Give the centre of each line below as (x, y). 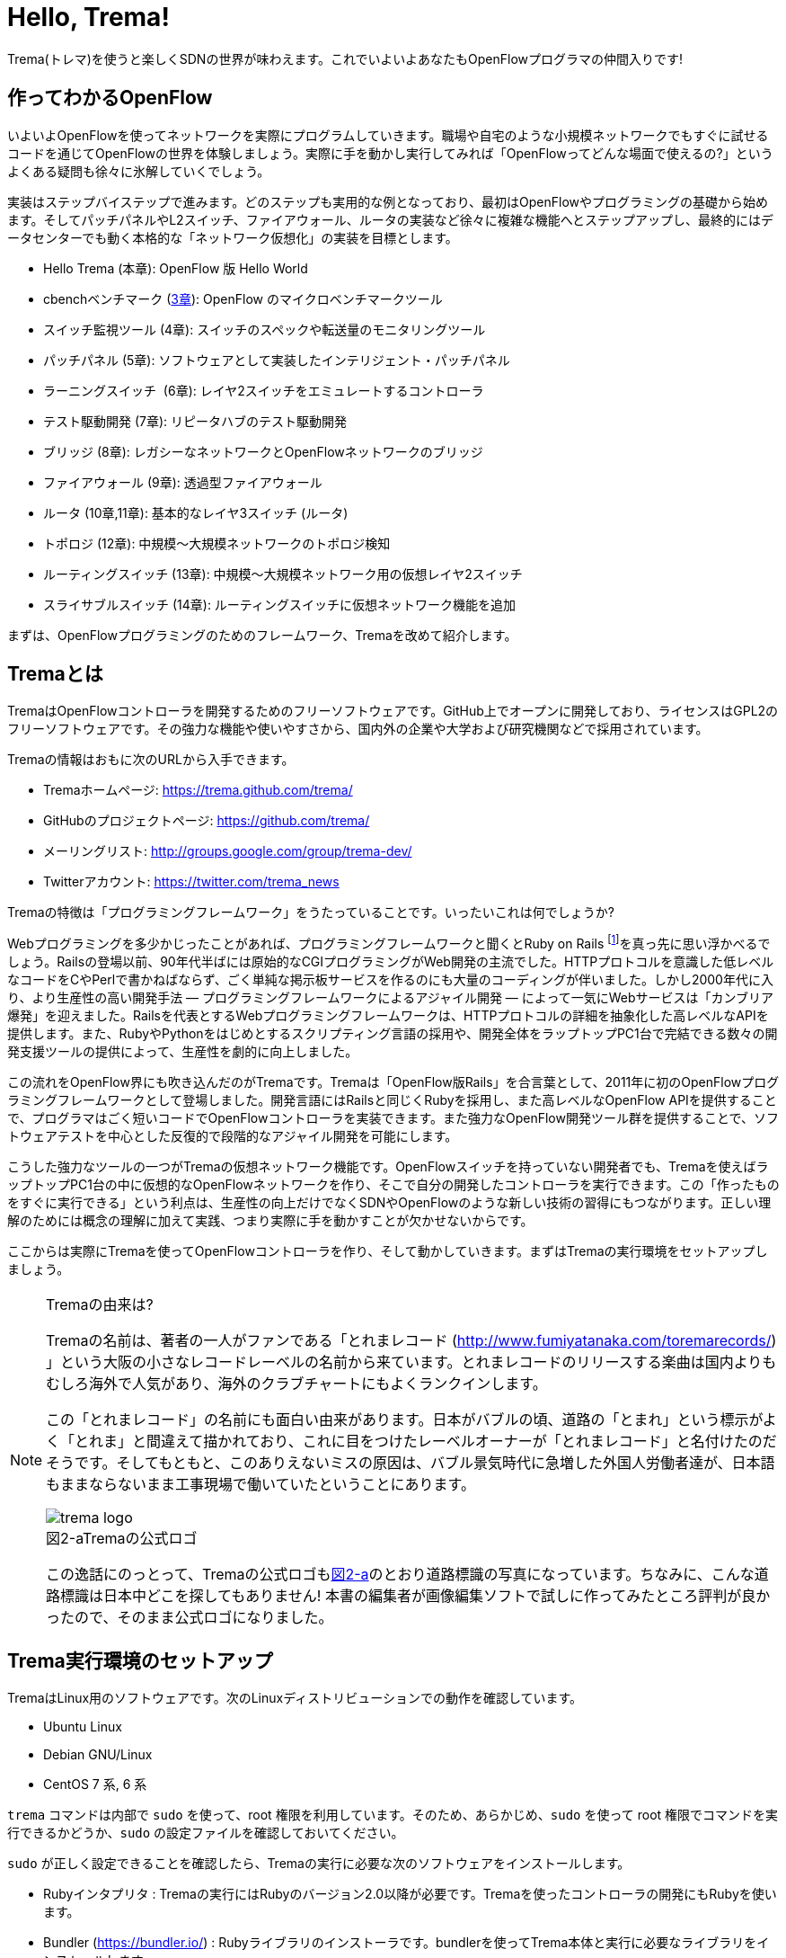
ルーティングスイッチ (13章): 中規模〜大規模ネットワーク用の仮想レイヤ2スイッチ (283, 574)
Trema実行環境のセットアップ (140, 1660)
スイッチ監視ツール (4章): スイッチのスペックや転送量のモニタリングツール (265, 329)
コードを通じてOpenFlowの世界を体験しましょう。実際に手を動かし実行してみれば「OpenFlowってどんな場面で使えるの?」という (390, 153)
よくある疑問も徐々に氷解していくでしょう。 (139, 171)
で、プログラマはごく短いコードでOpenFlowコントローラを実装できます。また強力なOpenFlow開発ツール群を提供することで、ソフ (393, 1118)
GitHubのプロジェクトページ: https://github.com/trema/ (207, 821)
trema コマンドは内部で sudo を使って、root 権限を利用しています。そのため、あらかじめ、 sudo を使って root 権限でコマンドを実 (393, 1814)
